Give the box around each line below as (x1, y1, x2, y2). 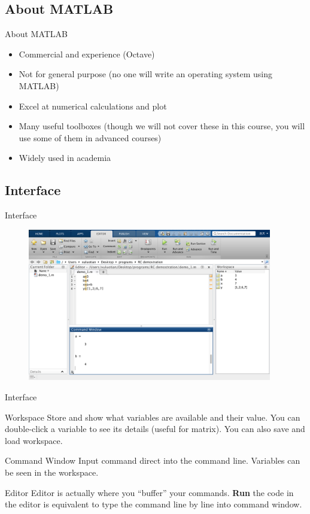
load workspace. (5, 434, 63, 446)
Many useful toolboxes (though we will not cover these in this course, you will (19, 120, 305, 132)
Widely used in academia (19, 151, 111, 164)
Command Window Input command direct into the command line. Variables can (5, 454, 300, 467)
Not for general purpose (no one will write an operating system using (19, 68, 273, 80)
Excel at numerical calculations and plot (19, 99, 167, 112)
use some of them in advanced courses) (19, 131, 162, 144)
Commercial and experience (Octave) (19, 47, 155, 60)
